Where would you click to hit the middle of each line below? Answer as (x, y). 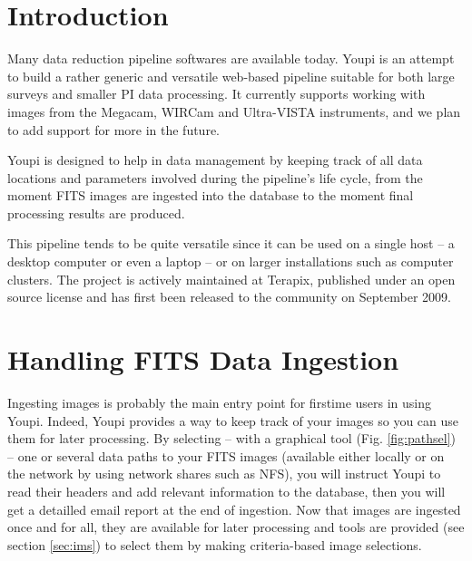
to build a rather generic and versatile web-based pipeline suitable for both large (231, 76)
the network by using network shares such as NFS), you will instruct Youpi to (224, 474)
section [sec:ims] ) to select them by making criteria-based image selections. (215, 544)
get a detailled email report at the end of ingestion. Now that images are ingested (234, 509)
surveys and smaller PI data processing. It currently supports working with (216, 94)
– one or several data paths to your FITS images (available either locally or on (226, 455)
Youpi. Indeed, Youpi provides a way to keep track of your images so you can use (233, 420)
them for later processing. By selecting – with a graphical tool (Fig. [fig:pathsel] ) (231, 438)
